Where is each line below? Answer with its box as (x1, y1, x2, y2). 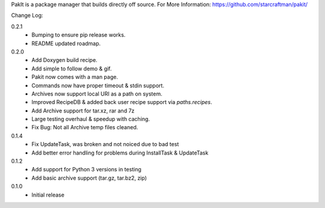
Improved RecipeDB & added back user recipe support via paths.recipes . (31, 99, 212, 106)
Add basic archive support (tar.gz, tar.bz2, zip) (31, 174, 147, 182)
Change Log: (11, 12, 43, 19)
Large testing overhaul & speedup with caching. (31, 115, 150, 123)
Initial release (31, 191, 64, 198)
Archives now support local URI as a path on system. (31, 90, 162, 97)
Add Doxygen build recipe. (31, 57, 97, 64)
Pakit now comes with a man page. (31, 73, 119, 81)
